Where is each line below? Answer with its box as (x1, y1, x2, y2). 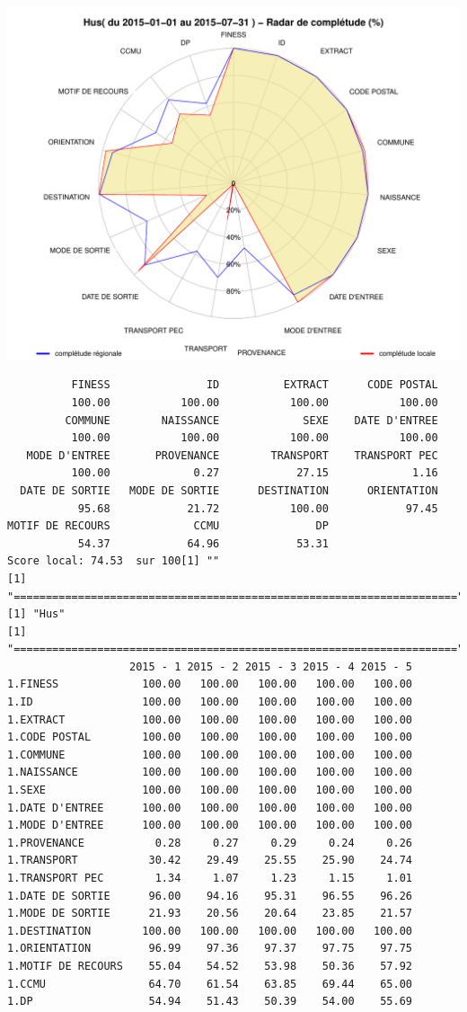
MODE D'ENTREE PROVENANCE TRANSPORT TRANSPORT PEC (26, 448, 438, 462)
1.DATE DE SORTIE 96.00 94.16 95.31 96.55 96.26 (7, 889, 413, 902)
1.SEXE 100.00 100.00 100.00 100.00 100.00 (7, 784, 413, 797)
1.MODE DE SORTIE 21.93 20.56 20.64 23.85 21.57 (7, 907, 413, 920)
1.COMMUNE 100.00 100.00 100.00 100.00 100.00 (7, 748, 413, 761)
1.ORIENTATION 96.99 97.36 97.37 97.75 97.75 (7, 942, 413, 955)
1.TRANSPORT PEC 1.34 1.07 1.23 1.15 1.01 (7, 872, 413, 884)
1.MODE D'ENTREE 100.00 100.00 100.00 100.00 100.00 (7, 819, 413, 832)
